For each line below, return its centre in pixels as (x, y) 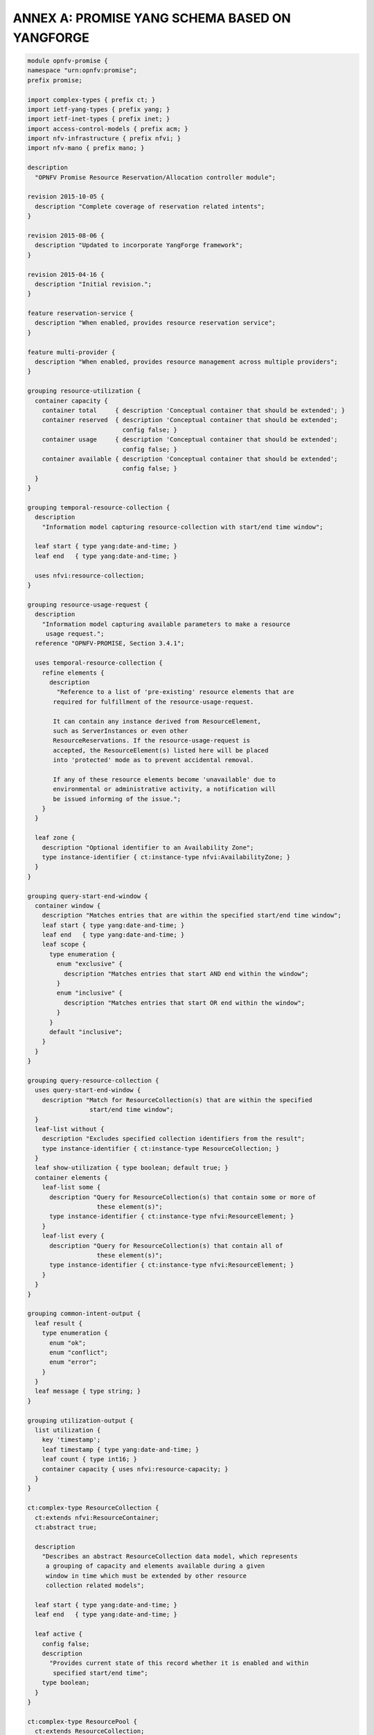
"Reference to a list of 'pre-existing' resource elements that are (175, 692)
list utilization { (68, 1430)
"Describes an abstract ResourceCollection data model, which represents (170, 1557)
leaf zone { (55, 838)
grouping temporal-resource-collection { (99, 507)
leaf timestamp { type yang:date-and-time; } (121, 1449)
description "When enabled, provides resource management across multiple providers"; (187, 362)
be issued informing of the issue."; (117, 799)
